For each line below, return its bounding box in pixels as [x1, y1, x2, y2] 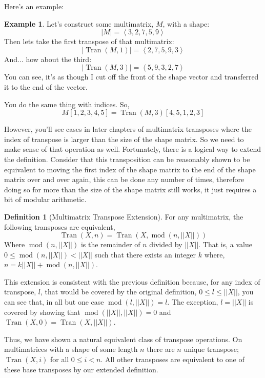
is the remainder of [80, 239, 140, 250]
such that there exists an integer [94, 249, 196, 260]
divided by [149, 239, 182, 250]
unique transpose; [184, 344, 239, 354]
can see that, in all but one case [4, 296, 104, 307]
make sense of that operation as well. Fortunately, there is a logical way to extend [4, 144, 261, 154]
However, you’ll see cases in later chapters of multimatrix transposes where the [4, 124, 252, 134]
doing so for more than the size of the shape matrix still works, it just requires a [4, 184, 257, 194]
